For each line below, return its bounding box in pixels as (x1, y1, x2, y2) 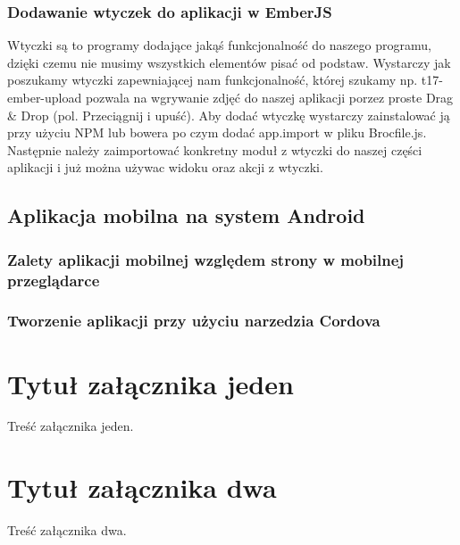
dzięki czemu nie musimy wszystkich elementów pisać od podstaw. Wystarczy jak (7, 53, 451, 71)
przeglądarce (7, 268, 100, 291)
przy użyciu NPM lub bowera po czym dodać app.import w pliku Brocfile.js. (7, 123, 427, 142)
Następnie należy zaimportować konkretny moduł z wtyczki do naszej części (7, 140, 422, 159)
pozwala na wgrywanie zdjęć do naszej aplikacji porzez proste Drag (85, 88, 454, 106)
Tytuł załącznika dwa (7, 469, 277, 506)
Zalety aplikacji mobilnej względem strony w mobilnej (7, 248, 405, 270)
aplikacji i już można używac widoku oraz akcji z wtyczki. (7, 158, 323, 177)
